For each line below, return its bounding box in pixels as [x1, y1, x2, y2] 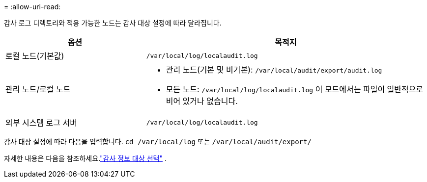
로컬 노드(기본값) [5, 51, 64, 61]
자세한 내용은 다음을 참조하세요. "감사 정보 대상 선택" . [4, 154, 167, 162]
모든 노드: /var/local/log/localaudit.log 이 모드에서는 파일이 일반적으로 [166, 84, 424, 94]
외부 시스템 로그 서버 [5, 118, 77, 128]
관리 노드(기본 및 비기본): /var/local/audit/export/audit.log [166, 65, 382, 75]
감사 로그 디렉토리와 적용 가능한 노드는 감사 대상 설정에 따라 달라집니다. [4, 19, 222, 27]
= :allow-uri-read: [4, 2, 61, 11]
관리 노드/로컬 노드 [5, 84, 71, 94]
